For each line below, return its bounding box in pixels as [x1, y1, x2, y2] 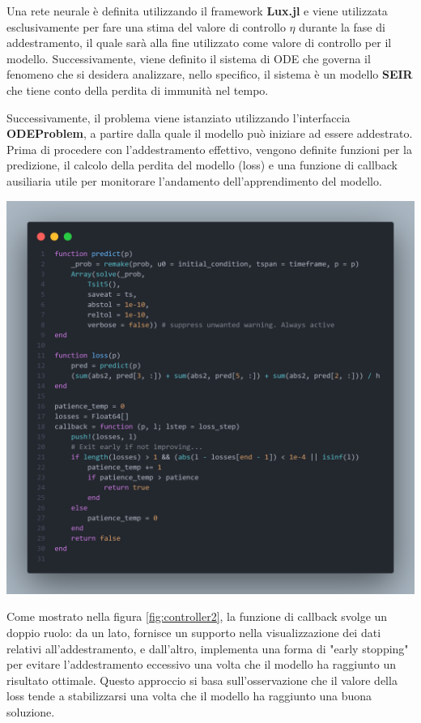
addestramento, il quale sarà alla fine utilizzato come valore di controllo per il [6, 34, 392, 51]
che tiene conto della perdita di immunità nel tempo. [6, 81, 269, 98]
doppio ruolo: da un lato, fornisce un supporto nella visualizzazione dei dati [6, 624, 381, 641]
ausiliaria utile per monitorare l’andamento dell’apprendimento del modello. [6, 172, 382, 189]
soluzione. [6, 703, 55, 720]
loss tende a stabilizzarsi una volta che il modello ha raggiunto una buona [6, 687, 372, 704]
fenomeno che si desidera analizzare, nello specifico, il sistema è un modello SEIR [6, 66, 413, 83]
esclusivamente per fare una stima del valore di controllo [6, 18, 286, 35]
